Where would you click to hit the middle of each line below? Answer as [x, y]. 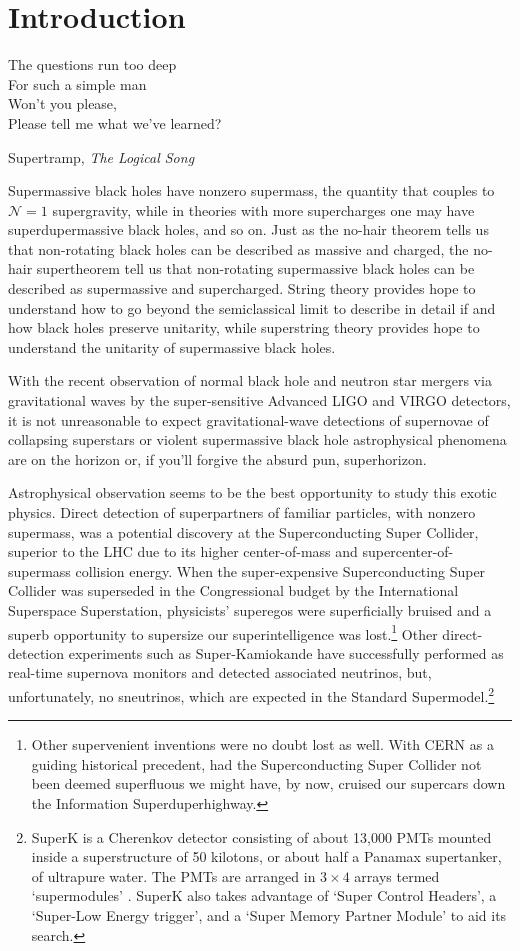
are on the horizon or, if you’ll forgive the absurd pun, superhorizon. [217, 458]
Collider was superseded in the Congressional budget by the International [233, 590]
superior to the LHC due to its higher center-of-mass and [183, 551]
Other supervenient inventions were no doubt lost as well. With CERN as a [262, 744]
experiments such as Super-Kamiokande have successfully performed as [286, 652]
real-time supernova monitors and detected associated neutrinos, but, [220, 672]
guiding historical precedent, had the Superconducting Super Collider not [256, 763]
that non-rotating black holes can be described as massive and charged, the [238, 248]
